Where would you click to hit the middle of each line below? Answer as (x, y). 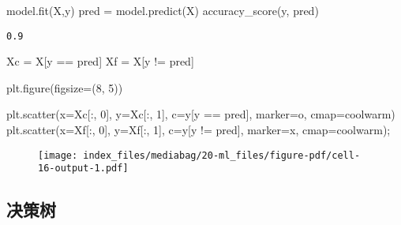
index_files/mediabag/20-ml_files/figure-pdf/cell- (222, 155)
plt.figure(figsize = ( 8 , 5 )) (65, 87)
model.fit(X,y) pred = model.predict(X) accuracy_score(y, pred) (163, 10)
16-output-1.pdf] (83, 169)
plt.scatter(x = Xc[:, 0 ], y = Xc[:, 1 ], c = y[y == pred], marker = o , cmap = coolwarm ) (201, 114)
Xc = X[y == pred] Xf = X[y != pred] (100, 61)
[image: (58, 155)
